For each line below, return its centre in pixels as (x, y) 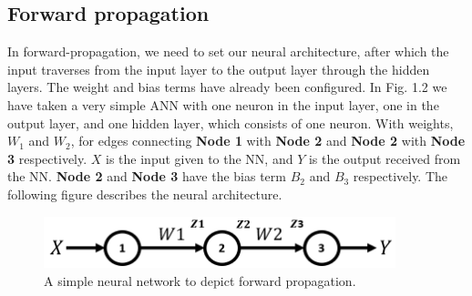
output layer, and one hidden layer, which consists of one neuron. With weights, (231, 122)
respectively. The (400, 176)
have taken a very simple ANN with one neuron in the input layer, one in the (223, 104)
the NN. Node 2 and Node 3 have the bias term (147, 176)
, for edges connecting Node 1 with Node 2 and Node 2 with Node (268, 141)
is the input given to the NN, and (200, 158)
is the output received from (385, 158)
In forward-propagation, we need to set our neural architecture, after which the (228, 51)
